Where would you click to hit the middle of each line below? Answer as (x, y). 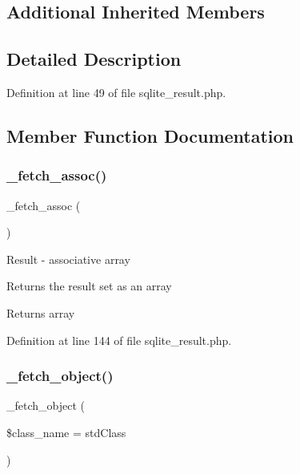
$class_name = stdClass (66, 432)
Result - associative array (68, 259)
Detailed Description (94, 59)
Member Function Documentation (150, 135)
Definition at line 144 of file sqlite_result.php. (119, 340)
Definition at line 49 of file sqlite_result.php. (116, 92)
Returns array (41, 312)
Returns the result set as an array (89, 286)
